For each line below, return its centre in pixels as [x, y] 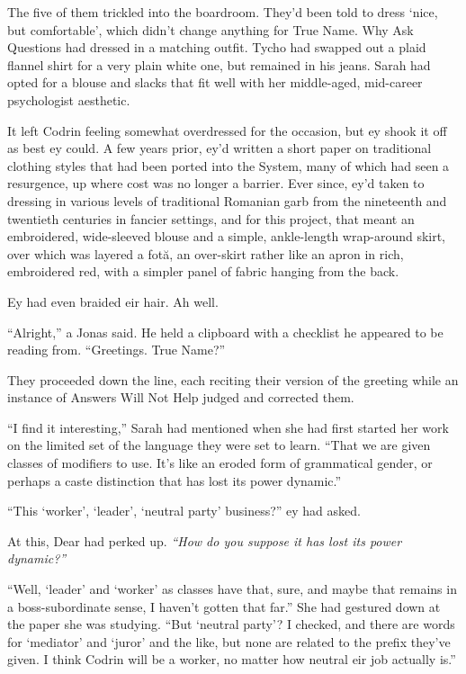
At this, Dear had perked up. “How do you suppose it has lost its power [205, 540]
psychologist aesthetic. [69, 99]
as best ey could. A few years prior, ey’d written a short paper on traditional [220, 148]
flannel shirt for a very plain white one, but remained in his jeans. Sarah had [219, 64]
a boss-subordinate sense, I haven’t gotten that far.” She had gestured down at [224, 606]
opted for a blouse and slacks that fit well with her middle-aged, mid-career [215, 82]
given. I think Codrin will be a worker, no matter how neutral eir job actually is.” [232, 659]
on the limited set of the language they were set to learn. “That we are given [219, 445]
